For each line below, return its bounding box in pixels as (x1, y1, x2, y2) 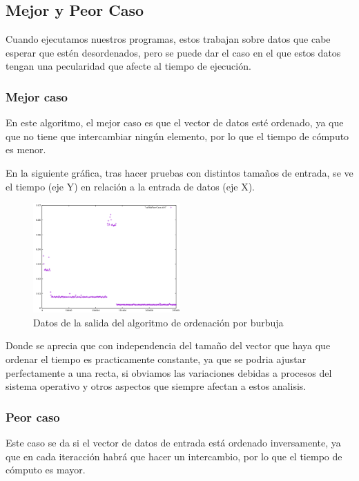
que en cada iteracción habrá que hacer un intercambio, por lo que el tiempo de (6, 449, 342, 463)
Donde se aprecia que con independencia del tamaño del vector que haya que (6, 338, 331, 353)
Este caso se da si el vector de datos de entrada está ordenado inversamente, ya (6, 435, 341, 449)
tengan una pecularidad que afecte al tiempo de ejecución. (6, 59, 251, 73)
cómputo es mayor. (6, 462, 86, 477)
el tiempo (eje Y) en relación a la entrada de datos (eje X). (6, 179, 255, 193)
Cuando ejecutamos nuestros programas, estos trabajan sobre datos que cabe (6, 32, 331, 46)
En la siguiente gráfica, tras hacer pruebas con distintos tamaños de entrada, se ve (6, 165, 353, 179)
